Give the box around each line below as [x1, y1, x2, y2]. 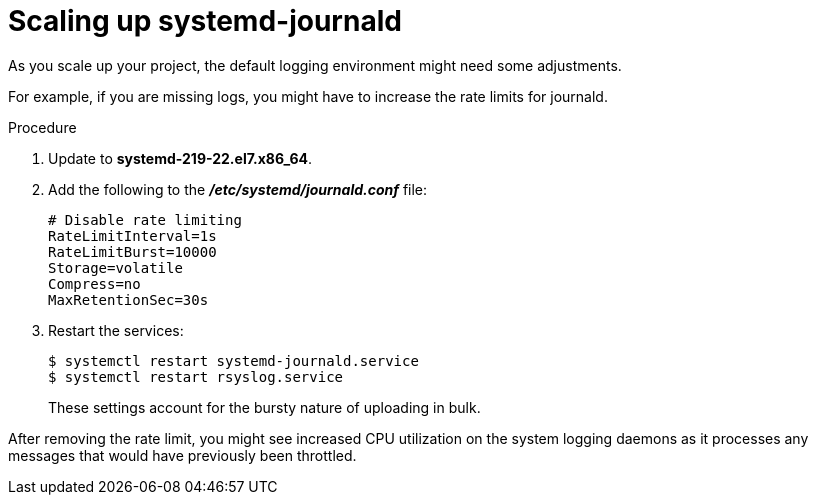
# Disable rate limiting [48, 211, 242, 228]
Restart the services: [48, 321, 184, 339]
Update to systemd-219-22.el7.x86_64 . [48, 149, 313, 167]
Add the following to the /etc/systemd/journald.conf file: [48, 180, 428, 198]
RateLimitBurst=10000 [48, 243, 217, 260]
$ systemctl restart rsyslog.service [48, 368, 344, 385]
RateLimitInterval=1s [48, 227, 217, 244]
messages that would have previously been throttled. [8, 446, 357, 464]
